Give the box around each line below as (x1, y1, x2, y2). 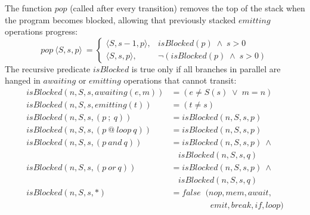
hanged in (5, 74, 41, 87)
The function (5, 2, 52, 14)
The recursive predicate (5, 62, 91, 75)
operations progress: (5, 25, 78, 38)
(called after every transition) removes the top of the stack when (70, 2, 305, 14)
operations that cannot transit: (123, 74, 237, 87)
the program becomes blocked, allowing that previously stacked (5, 13, 236, 26)
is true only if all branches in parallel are (131, 62, 281, 75)
